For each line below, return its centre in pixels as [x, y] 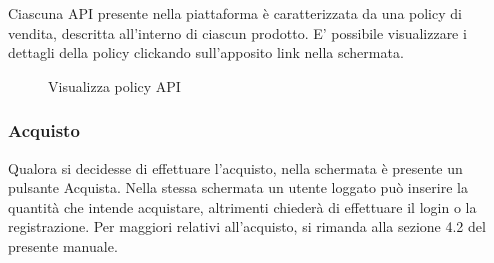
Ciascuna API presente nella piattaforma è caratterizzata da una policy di [235, 13]
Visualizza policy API [114, 85]
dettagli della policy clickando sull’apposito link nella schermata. [206, 52]
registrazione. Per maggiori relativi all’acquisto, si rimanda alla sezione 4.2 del [247, 226]
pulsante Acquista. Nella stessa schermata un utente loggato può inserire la [238, 187]
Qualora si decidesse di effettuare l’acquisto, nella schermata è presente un [235, 167]
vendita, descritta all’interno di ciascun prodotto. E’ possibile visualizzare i [237, 32]
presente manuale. [63, 245]
